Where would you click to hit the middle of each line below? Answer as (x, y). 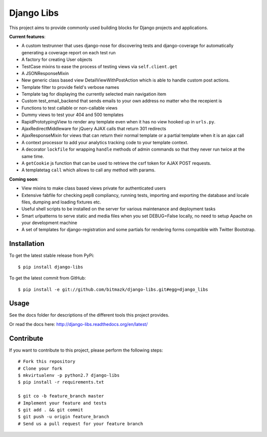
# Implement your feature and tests (62, 403)
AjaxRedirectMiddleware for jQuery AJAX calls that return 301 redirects (94, 129)
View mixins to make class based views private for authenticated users (94, 188)
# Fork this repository (47, 361)
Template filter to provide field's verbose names (70, 87)
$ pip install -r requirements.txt (61, 382)
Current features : (27, 37)
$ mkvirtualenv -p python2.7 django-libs (69, 375)
